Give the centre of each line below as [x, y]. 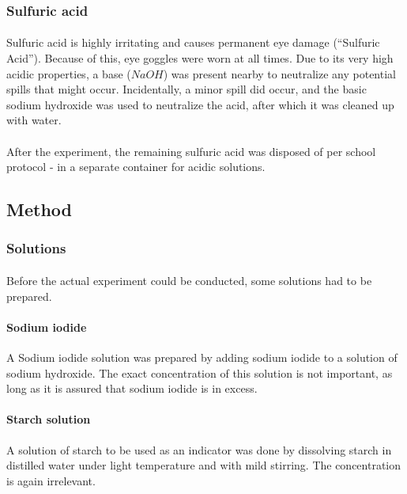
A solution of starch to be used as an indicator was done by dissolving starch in [199, 449]
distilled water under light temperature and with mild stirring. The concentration [204, 465]
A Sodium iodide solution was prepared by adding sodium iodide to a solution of [202, 357]
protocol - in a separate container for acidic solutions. [136, 167]
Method [39, 209]
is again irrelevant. [51, 480]
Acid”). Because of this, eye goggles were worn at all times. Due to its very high [200, 58]
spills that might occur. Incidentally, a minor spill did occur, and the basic [187, 89]
